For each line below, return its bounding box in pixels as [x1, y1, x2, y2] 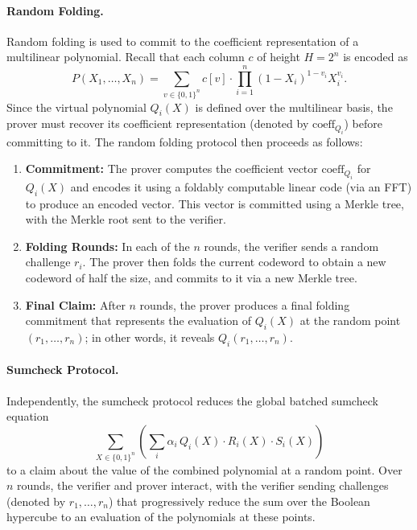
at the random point [299, 312, 401, 329]
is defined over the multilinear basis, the [195, 98, 393, 115]
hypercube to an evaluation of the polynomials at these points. [6, 508, 316, 525]
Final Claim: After [25, 296, 126, 313]
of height [257, 48, 300, 65]
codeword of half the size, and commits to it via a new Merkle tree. [25, 269, 357, 286]
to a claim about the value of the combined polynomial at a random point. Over [6, 461, 403, 478]
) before [344, 115, 382, 132]
